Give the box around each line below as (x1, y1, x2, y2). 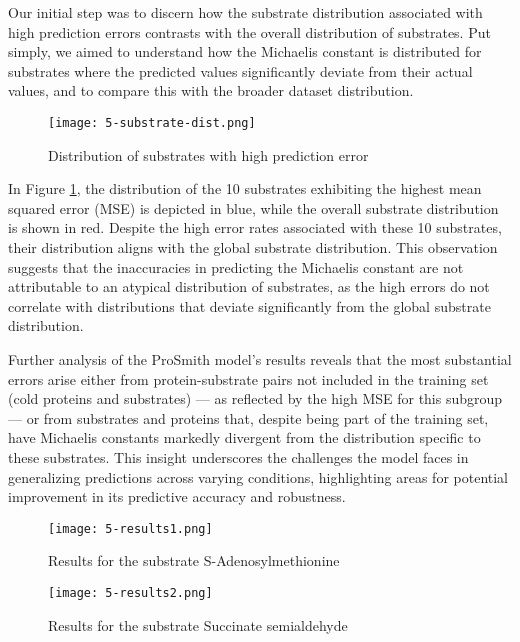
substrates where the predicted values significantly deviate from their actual (8, 60, 473, 81)
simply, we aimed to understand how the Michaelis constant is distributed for (8, 41, 482, 62)
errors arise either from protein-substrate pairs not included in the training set (8, 368, 489, 389)
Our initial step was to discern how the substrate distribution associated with (8, 2, 483, 22)
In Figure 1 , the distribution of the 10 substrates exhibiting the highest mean (8, 178, 482, 199)
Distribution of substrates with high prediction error (48, 144, 369, 165)
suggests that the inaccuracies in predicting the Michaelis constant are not (8, 256, 464, 277)
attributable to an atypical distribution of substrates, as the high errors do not (8, 276, 490, 297)
